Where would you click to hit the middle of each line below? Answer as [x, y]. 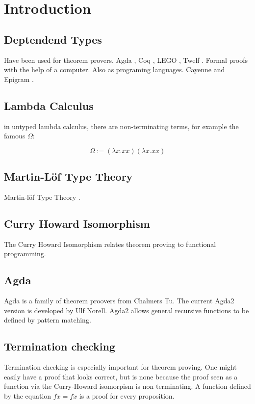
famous [15, 136]
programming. [25, 254]
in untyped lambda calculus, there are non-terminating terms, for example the [121, 126]
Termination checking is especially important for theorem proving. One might [120, 367]
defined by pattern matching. [48, 320]
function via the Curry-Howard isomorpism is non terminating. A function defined [127, 386]
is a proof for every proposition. [127, 395]
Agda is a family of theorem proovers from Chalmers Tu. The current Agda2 [119, 301]
